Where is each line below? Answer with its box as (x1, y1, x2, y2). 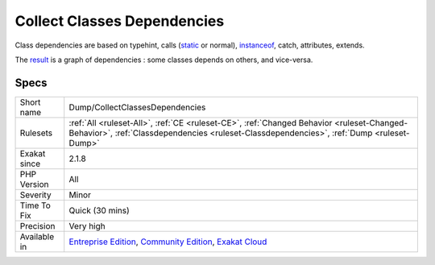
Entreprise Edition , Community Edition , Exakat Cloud (68, 236, 267, 247)
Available (19, 230, 55, 242)
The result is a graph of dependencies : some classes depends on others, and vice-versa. (14, 55, 313, 64)
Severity (19, 189, 52, 201)
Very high (68, 220, 106, 231)
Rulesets (19, 127, 52, 139)
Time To (19, 200, 52, 211)
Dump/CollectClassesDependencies (68, 101, 206, 113)
